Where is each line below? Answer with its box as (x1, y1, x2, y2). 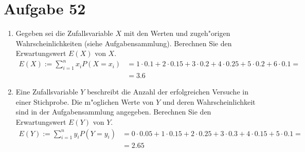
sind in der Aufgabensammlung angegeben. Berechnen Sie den (15, 106, 211, 117)
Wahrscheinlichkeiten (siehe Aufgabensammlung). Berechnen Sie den (15, 37, 232, 48)
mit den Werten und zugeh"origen (123, 28, 230, 39)
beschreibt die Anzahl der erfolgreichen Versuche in (87, 86, 248, 97)
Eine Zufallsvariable (15, 86, 78, 97)
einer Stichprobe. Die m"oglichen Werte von (15, 96, 154, 107)
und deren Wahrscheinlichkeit (162, 96, 256, 107)
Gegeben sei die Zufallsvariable (15, 28, 113, 39)
